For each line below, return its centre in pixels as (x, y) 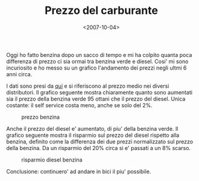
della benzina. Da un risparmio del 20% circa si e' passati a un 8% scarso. (99, 148)
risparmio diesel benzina (52, 160)
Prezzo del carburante (101, 11)
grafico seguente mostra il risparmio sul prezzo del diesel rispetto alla (93, 135)
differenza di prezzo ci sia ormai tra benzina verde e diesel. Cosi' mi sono (97, 61)
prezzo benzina (41, 117)
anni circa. (19, 74)
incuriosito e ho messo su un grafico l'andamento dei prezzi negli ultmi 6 (96, 68)
